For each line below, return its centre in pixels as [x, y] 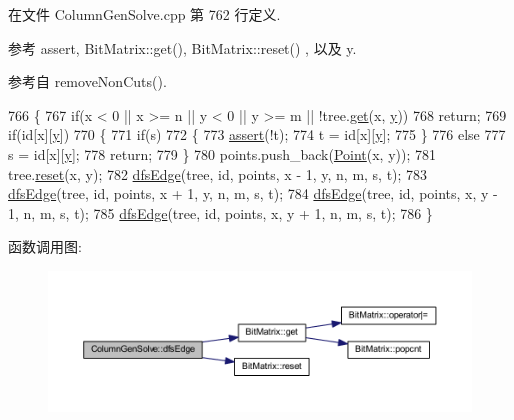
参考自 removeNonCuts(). [87, 81]
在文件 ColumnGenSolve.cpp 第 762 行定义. [144, 14]
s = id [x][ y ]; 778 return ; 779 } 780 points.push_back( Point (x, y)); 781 [222, 153]
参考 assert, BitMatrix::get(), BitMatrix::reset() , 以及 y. [182, 47]
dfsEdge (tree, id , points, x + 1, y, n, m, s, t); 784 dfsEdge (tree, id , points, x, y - [253, 193]
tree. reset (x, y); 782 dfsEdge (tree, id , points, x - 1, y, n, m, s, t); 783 [218, 173]
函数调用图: [45, 246]
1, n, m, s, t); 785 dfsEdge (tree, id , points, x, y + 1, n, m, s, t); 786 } [220, 212]
